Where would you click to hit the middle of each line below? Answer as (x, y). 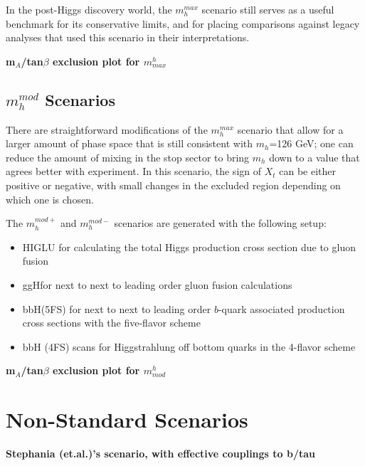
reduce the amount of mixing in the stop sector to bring (128, 157)
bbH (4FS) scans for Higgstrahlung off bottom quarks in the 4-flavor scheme (189, 346)
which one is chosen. (50, 199)
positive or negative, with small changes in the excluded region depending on (173, 185)
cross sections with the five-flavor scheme (111, 323)
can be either (308, 171)
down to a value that (314, 157)
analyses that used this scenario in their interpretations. (128, 37)
